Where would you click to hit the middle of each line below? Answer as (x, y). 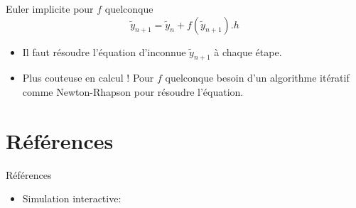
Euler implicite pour (50, 9)
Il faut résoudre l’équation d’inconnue (104, 51)
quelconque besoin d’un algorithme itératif (257, 78)
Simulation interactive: (72, 198)
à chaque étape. (248, 51)
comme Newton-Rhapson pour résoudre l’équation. (133, 91)
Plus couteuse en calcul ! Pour (88, 78)
